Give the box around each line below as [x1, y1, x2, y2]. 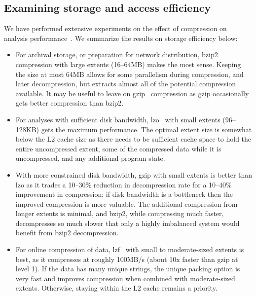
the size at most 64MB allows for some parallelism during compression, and [15, 69, 244, 79]
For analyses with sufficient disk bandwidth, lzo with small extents [15, 114, 220, 124]
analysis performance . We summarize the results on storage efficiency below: [4, 33, 238, 43]
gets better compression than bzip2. [15, 98, 124, 108]
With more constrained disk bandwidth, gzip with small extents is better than [15, 169, 253, 180]
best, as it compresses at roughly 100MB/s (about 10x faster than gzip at [15, 254, 238, 264]
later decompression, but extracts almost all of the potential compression [15, 78, 236, 89]
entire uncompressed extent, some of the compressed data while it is [15, 143, 221, 153]
